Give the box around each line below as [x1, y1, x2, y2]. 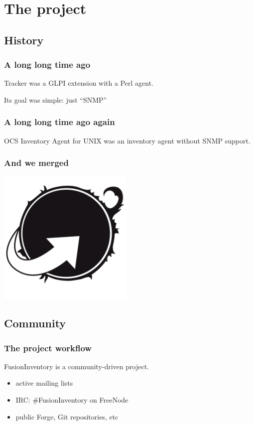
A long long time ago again [4, 116, 115, 128]
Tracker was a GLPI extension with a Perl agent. [4, 78, 153, 88]
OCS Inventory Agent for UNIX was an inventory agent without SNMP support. [4, 135, 251, 145]
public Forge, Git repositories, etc [15, 411, 119, 422]
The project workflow [4, 341, 92, 354]
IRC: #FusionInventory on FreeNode [15, 395, 128, 405]
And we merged [4, 156, 69, 169]
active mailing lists [15, 378, 73, 388]
